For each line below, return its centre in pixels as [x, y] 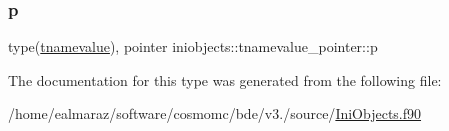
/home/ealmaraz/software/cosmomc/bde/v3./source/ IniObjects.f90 [215, 113]
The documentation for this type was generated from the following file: [225, 79]
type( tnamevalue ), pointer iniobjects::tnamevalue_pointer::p [193, 46]
